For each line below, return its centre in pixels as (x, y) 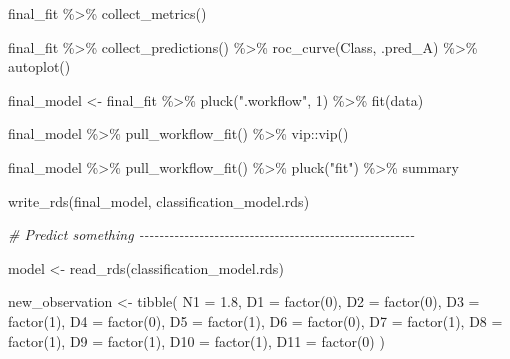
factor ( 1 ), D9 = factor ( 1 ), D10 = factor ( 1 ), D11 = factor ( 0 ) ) (196, 340)
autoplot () (39, 66)
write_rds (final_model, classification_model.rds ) (159, 200)
